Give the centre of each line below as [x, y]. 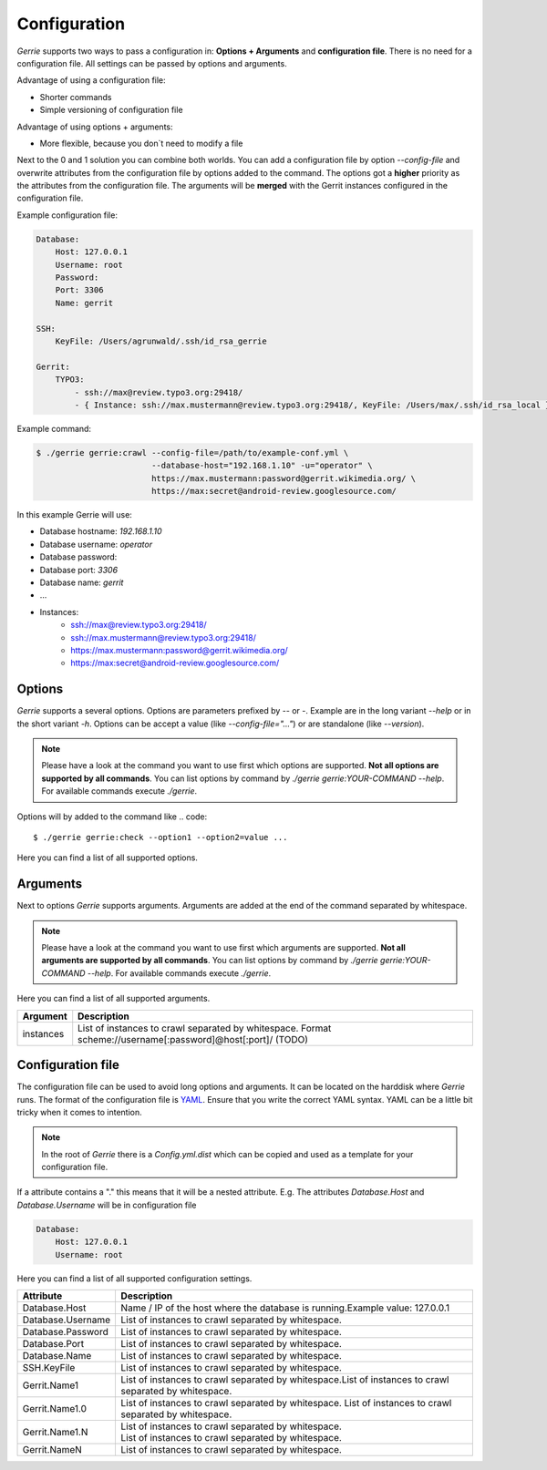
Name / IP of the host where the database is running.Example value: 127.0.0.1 [285, 1308]
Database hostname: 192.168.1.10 [101, 531]
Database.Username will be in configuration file [107, 1205]
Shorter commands [76, 97]
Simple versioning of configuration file [111, 110]
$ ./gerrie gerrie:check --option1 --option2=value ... [160, 837]
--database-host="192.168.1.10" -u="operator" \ [262, 466]
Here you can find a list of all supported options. [107, 858]
